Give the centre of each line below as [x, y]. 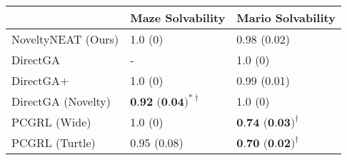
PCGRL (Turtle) [54, 142]
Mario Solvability [286, 17]
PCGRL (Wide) [51, 122]
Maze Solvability [178, 17]
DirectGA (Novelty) [61, 101]
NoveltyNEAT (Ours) [65, 39]
